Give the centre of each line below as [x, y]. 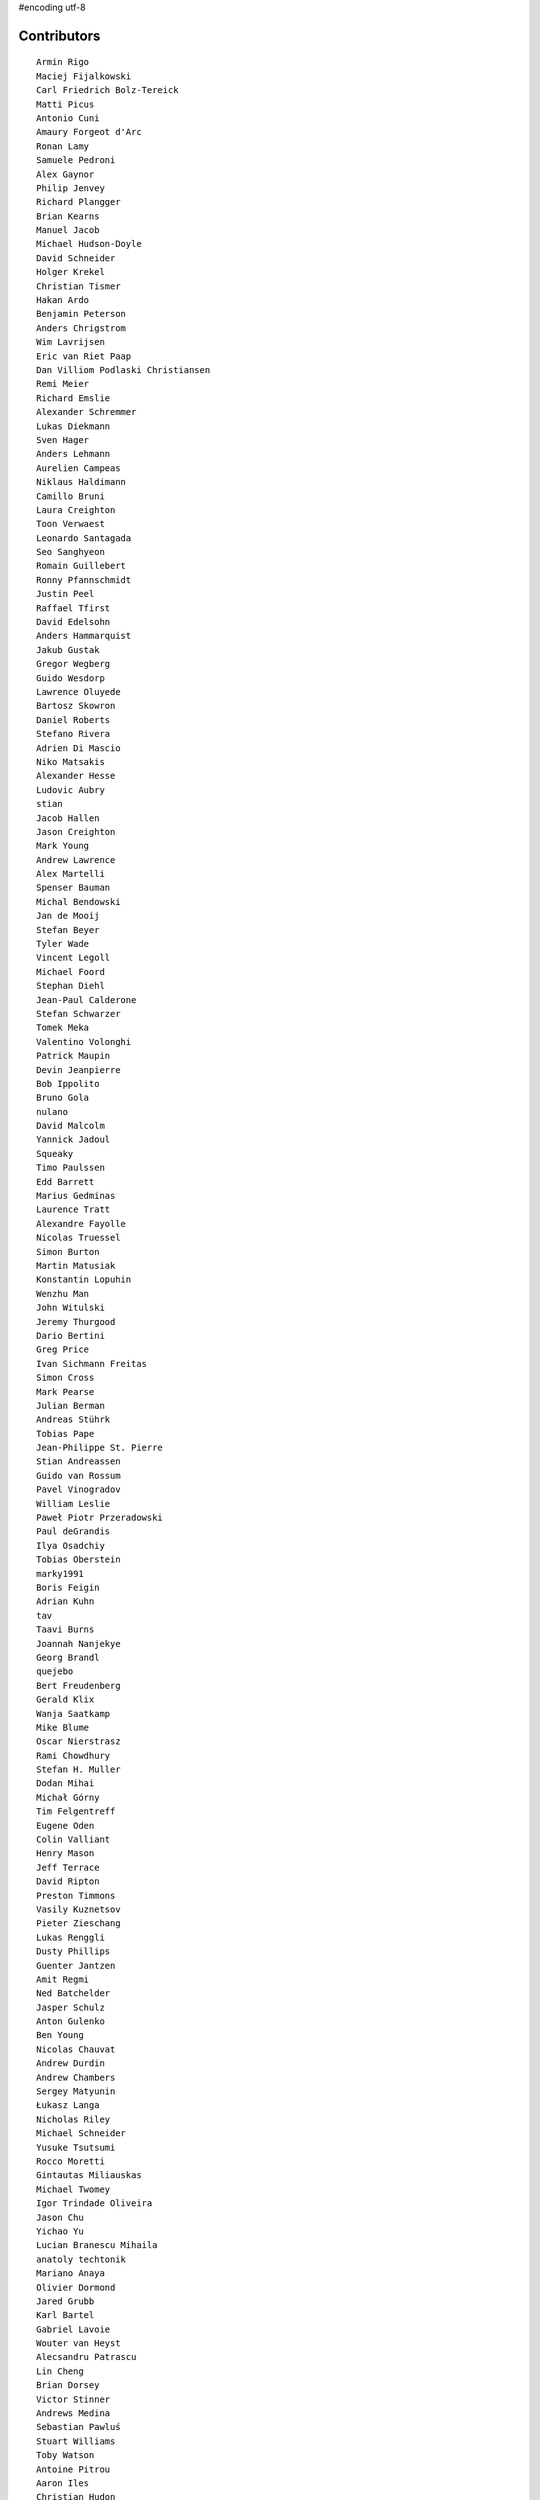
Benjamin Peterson [81, 314]
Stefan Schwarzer [78, 1013]
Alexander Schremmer [86, 412]
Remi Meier [63, 384]
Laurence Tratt [73, 1209]
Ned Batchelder [73, 1993]
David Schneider [76, 258]
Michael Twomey [73, 2189]
